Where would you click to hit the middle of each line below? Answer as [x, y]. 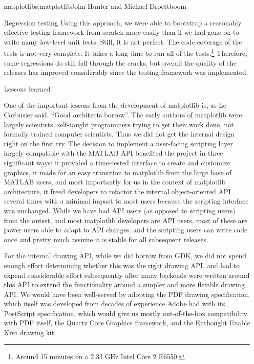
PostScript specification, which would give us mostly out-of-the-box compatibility [126, 313]
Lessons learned [27, 88]
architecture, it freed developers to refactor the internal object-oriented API [117, 191]
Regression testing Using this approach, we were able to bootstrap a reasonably [123, 22]
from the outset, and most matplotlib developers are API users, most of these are [126, 220]
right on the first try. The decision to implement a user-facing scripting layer [118, 143]
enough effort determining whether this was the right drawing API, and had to [122, 265]
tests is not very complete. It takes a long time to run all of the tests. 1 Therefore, [126, 52]
